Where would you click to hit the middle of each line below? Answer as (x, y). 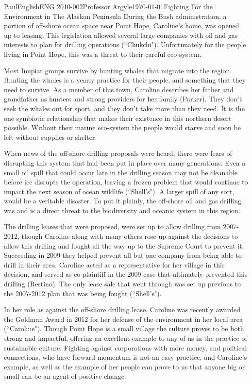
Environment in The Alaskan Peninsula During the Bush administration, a (115, 16)
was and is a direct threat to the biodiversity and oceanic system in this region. (122, 210)
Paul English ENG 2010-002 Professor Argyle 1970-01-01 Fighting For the (108, 6)
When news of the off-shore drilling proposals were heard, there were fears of (118, 153)
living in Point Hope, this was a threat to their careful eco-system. (103, 54)
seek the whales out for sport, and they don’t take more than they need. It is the (124, 108)
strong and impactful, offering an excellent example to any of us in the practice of (126, 338)
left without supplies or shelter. (50, 137)
